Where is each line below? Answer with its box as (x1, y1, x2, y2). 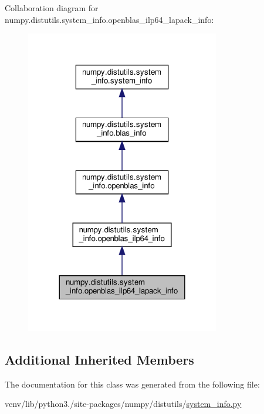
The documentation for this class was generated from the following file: (5, 378, 260, 390)
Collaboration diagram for (5, 2, 99, 14)
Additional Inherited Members (5, 350, 194, 368)
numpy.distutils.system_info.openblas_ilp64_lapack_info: (5, 13, 214, 25)
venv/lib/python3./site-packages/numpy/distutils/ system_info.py (5, 398, 242, 410)
